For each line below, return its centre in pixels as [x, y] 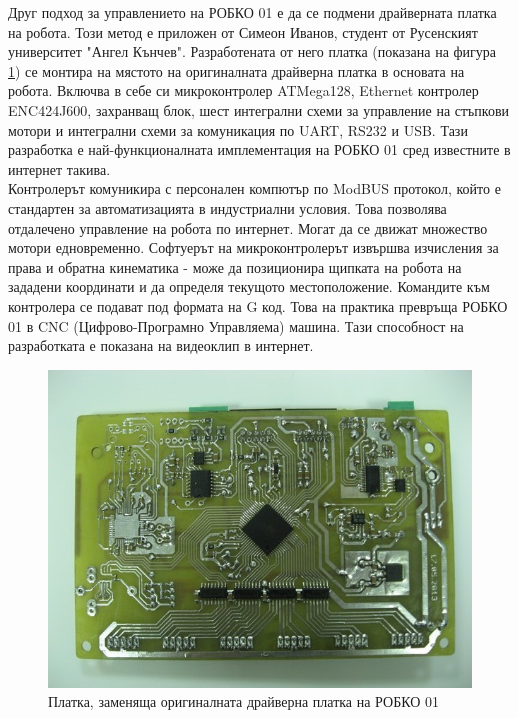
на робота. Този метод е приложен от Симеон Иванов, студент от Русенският [243, 31]
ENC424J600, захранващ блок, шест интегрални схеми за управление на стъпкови [259, 109]
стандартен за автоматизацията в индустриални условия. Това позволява [227, 207]
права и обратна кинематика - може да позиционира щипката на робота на [235, 266]
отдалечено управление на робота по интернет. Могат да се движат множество [248, 227]
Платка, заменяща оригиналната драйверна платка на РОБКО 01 [243, 701]
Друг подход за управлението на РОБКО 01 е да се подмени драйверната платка [252, 12]
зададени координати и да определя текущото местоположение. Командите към [249, 286]
